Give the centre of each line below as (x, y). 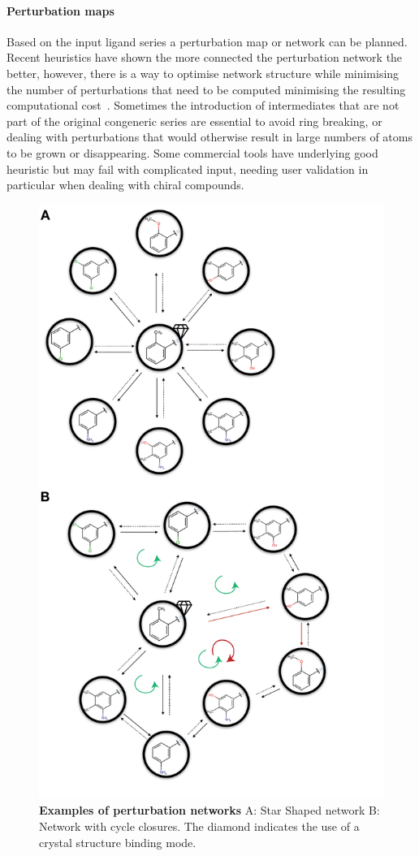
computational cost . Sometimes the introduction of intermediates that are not (203, 105)
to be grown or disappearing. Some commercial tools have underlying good (192, 152)
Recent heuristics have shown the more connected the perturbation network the (205, 57)
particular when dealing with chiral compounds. (125, 185)
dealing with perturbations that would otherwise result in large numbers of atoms (209, 137)
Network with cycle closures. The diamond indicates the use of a (199, 826)
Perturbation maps (60, 10)
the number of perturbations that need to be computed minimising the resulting (206, 89)
